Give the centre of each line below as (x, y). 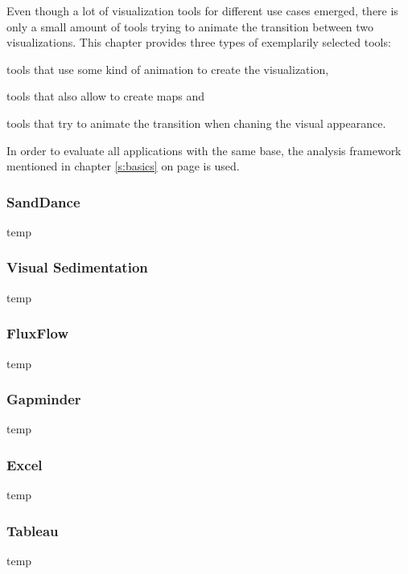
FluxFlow (37, 333)
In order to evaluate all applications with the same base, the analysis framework (204, 150)
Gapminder (44, 399)
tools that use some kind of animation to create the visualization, (168, 69)
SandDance (43, 201)
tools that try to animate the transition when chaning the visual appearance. (196, 123)
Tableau (33, 530)
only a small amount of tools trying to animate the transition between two (190, 26)
